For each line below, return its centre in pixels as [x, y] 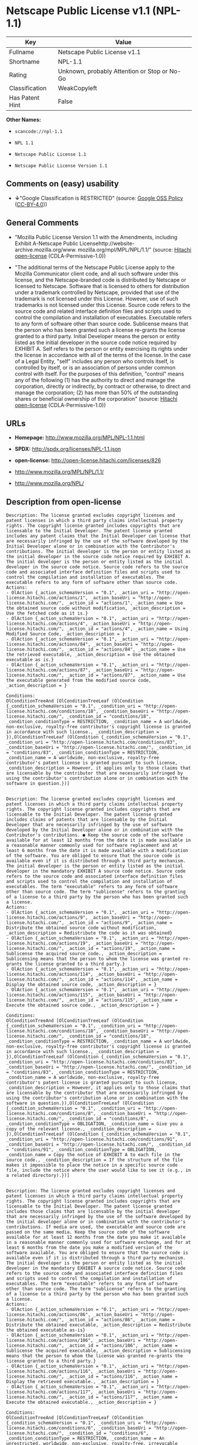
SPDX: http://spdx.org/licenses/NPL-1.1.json [68, 449]
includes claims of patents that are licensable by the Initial [87, 820]
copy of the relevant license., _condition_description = [79, 1129]
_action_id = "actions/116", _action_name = [122, 1377]
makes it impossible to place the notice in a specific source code [92, 1165]
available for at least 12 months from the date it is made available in [99, 840]
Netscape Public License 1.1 [50, 154]
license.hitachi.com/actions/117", [50, 1392]
